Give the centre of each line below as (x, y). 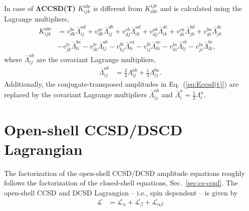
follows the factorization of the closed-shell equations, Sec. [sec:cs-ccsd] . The (121, 183)
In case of (19, 8)
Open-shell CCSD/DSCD (93, 129)
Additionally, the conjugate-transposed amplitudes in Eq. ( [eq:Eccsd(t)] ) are (121, 83)
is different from (118, 8)
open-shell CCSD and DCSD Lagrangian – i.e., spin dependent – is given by (121, 193)
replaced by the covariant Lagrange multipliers (76, 94)
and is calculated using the (201, 8)
